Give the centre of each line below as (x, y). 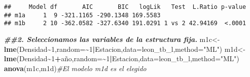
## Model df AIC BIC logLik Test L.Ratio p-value (125, 7)
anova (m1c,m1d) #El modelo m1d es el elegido (75, 68)
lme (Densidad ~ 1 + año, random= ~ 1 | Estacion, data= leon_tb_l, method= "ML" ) (122, 58)
